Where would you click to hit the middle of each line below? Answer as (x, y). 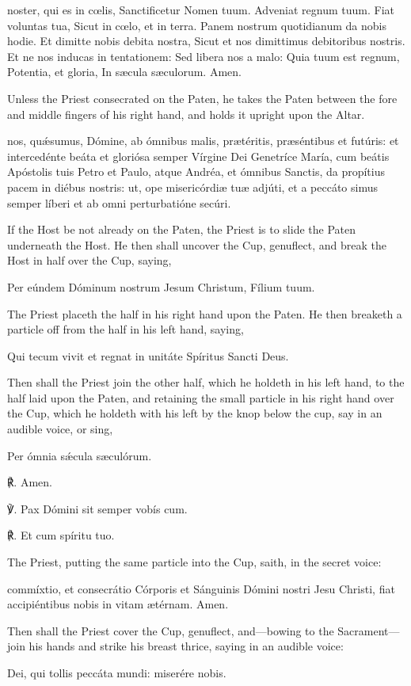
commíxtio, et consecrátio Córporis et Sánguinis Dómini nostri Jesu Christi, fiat (201, 588)
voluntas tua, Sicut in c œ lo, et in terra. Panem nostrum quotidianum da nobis (197, 25)
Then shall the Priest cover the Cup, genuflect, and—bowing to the (171, 630)
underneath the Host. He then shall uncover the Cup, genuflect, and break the (197, 244)
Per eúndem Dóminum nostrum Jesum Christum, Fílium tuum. (161, 286)
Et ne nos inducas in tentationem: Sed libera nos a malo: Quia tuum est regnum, (204, 56)
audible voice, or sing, (60, 429)
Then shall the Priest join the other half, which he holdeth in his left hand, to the (206, 382)
